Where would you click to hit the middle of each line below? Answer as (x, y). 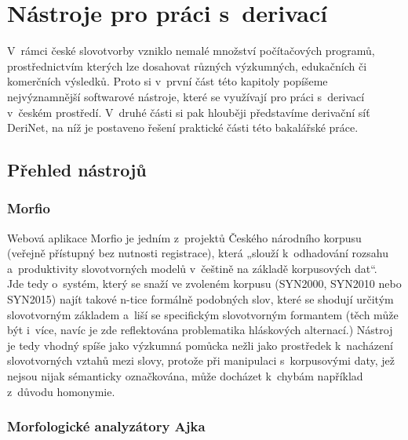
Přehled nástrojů (77, 170)
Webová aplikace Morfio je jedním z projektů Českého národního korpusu (184, 237)
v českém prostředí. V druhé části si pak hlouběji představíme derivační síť (189, 112)
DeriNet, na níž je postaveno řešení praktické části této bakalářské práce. (183, 127)
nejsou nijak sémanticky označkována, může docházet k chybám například (185, 376)
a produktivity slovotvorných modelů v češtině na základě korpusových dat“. (192, 268)
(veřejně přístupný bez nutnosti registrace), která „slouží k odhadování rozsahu (198, 253)
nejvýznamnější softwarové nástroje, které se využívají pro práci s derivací (186, 96)
